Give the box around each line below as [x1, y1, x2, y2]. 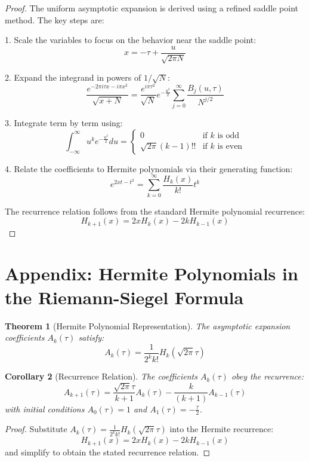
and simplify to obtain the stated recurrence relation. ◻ [5, 445, 211, 458]
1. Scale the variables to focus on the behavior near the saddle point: [5, 33, 257, 46]
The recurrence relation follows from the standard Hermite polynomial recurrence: [5, 204, 305, 217]
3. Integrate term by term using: [5, 117, 123, 129]
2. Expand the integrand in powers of [5, 71, 141, 84]
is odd [217, 131, 240, 140]
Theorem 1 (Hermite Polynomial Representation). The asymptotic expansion [5, 319, 291, 332]
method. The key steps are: [5, 13, 104, 26]
